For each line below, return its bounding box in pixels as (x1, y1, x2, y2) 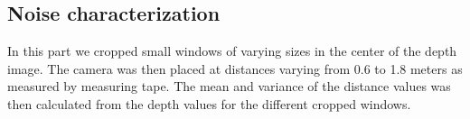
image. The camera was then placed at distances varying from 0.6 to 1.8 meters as (7, 59, 463, 78)
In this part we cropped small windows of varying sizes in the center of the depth (7, 41, 457, 60)
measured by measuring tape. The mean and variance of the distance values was (7, 77, 451, 96)
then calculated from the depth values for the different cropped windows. (7, 94, 411, 113)
